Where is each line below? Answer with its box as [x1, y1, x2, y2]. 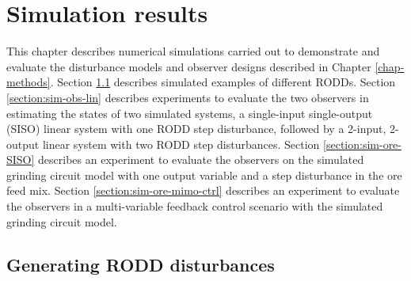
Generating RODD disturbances [6, 252, 275, 276]
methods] [6, 74, 51, 90]
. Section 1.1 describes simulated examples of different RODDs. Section [50, 74, 396, 90]
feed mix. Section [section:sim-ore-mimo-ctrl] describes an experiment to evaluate [6, 182, 400, 199]
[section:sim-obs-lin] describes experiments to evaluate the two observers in [6, 89, 369, 105]
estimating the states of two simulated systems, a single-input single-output [6, 104, 373, 121]
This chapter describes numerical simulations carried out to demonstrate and [6, 43, 380, 59]
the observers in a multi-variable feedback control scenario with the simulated [6, 198, 383, 215]
